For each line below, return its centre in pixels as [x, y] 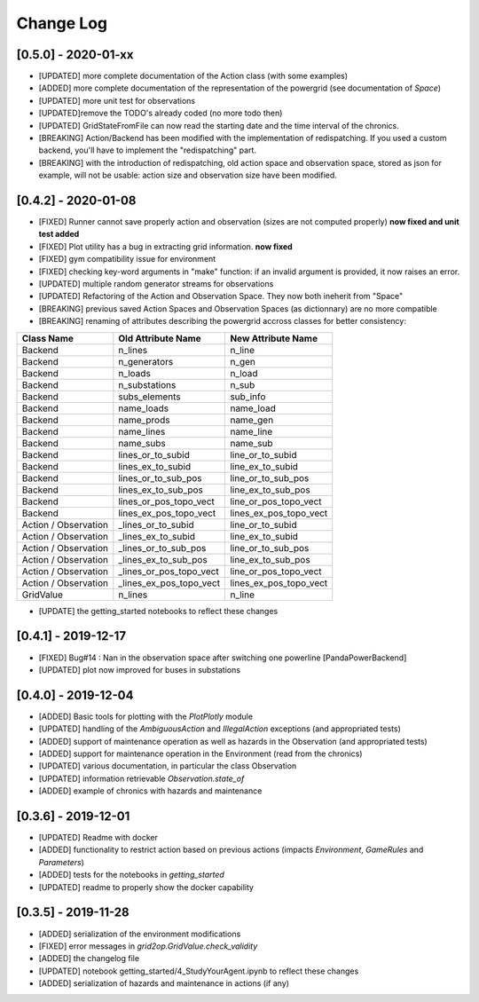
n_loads [134, 373]
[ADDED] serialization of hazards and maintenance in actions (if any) [164, 983]
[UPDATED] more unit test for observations [117, 100]
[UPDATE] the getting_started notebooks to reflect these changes [158, 611]
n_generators [146, 361]
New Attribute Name [274, 338]
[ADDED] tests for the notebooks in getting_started [132, 875]
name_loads [143, 408]
